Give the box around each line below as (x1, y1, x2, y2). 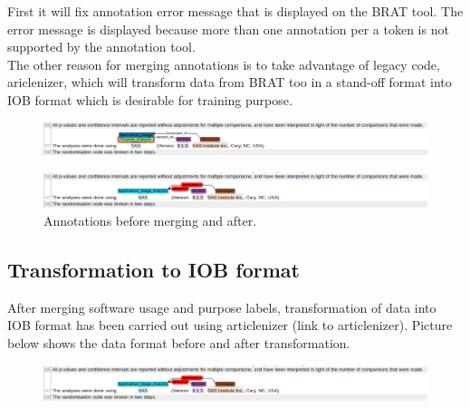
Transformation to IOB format (7, 255, 300, 283)
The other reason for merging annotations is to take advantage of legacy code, (7, 54, 440, 73)
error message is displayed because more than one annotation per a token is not (7, 19, 449, 38)
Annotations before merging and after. (43, 210, 257, 229)
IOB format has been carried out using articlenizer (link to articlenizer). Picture (7, 316, 453, 335)
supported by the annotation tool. (7, 37, 196, 56)
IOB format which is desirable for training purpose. (7, 90, 293, 109)
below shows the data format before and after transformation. (7, 333, 350, 352)
